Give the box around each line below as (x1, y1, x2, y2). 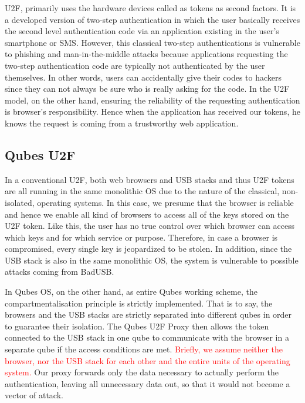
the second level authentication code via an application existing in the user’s (5, 25, 279, 37)
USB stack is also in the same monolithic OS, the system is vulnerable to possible (5, 254, 299, 266)
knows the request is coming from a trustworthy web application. (5, 116, 239, 129)
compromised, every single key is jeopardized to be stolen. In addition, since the (5, 242, 292, 255)
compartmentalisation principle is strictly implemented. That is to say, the (5, 297, 273, 309)
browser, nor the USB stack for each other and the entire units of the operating (5, 354, 290, 367)
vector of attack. (5, 389, 63, 401)
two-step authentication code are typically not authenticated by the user (5, 59, 265, 71)
